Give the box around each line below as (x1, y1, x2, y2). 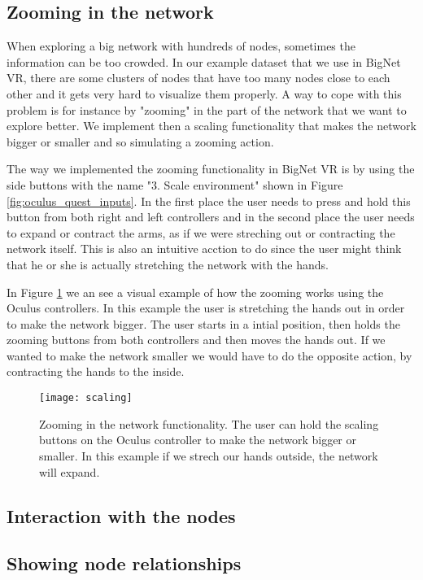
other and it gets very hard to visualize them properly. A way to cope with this (7, 85, 402, 102)
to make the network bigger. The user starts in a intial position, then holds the (7, 315, 400, 332)
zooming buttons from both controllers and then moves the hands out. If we (7, 331, 386, 348)
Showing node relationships (7, 551, 242, 576)
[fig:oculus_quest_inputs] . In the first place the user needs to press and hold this (7, 192, 411, 209)
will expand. (39, 463, 100, 480)
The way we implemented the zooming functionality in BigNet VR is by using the (7, 160, 415, 177)
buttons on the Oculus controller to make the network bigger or (39, 431, 357, 448)
